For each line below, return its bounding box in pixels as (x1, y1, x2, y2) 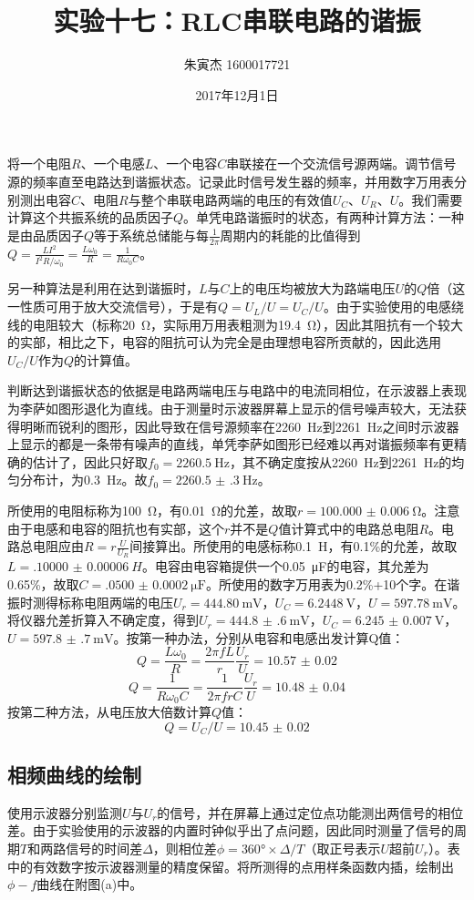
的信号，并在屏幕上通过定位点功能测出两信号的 (157, 803, 438, 822)
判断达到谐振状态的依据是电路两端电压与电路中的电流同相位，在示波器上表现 (7, 381, 467, 400)
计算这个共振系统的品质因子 (7, 208, 173, 227)
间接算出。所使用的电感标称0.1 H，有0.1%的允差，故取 (129, 537, 458, 556)
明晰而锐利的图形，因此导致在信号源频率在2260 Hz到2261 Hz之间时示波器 (19, 416, 459, 435)
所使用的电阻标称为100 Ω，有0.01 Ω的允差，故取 (7, 501, 298, 519)
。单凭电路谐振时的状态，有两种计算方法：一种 (183, 208, 465, 227)
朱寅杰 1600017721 (183, 55, 291, 74)
